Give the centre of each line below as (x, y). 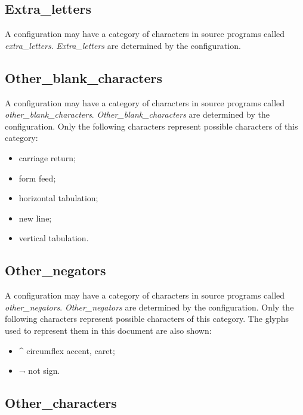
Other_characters (61, 403)
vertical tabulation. (54, 238)
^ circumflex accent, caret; (67, 350)
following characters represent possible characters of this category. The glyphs (147, 319)
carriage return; (47, 157)
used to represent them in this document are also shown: (108, 330)
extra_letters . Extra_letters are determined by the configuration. (123, 45)
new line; (35, 218)
